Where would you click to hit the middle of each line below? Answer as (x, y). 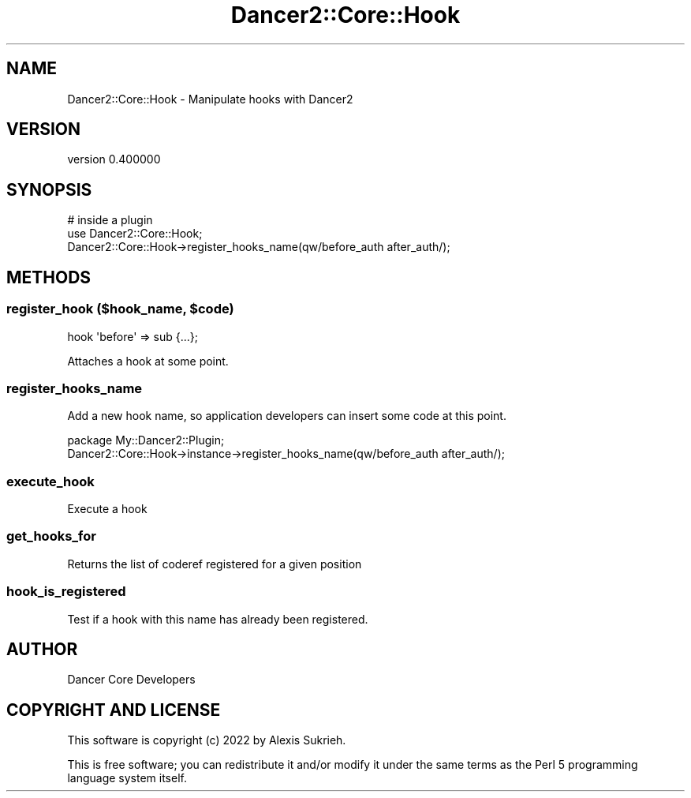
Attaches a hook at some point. (148, 361)
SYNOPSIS (49, 189)
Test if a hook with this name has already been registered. (218, 619)
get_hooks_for (51, 536)
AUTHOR (42, 649)
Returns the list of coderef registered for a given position (215, 564)
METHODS (49, 277)
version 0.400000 (114, 159)
